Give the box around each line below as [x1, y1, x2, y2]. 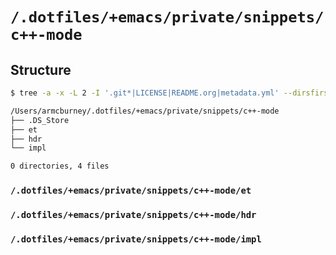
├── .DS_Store [10, 115, 70, 125]
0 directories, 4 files [10, 161, 110, 172]
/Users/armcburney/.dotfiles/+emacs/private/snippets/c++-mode [10, 106, 280, 116]
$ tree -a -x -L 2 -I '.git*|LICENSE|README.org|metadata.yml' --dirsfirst [10, 88, 333, 98]
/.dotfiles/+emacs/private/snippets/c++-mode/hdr [10, 209, 257, 220]
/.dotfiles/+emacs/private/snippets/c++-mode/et [10, 185, 252, 197]
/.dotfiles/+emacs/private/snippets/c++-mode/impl [10, 233, 262, 245]
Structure [10, 61, 72, 78]
